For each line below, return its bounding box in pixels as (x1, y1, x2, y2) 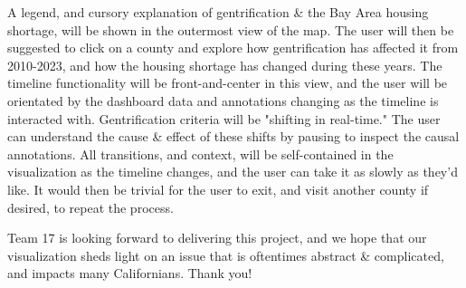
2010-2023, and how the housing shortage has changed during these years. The (7, 55, 442, 74)
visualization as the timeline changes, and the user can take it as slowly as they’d (7, 162, 458, 181)
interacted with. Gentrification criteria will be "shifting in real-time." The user (7, 109, 441, 128)
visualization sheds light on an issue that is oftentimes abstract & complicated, (7, 245, 444, 264)
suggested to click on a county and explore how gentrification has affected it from (7, 38, 459, 57)
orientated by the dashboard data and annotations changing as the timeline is (7, 91, 439, 110)
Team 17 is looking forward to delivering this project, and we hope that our (7, 228, 427, 247)
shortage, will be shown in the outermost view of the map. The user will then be (7, 20, 454, 39)
